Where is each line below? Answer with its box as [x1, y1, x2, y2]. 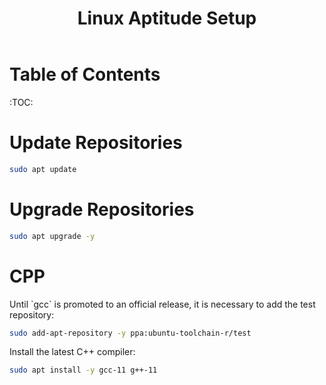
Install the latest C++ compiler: [9, 346, 136, 358]
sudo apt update [9, 164, 77, 174]
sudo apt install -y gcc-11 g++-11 [9, 365, 158, 376]
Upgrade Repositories [9, 198, 195, 221]
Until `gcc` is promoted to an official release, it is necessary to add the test [9, 298, 316, 310]
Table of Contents [9, 63, 161, 86]
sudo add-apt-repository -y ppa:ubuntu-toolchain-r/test [9, 328, 252, 338]
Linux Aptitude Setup [77, 7, 257, 30]
